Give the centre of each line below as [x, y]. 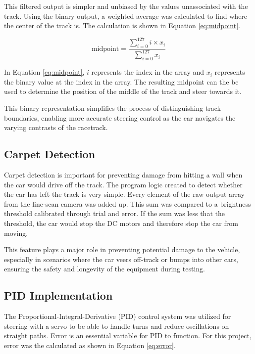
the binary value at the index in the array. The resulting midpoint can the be [121, 81]
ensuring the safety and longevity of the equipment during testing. [104, 269]
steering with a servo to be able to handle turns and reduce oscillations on [117, 326]
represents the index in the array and [148, 72]
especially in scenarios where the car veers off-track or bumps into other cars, [121, 259]
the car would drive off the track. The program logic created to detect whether [123, 184]
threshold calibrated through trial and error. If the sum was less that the [114, 213]
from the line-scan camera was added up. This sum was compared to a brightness [127, 203]
